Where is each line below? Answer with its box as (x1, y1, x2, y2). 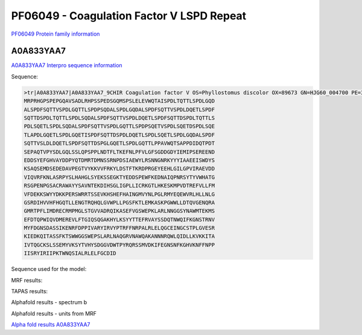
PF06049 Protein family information (11, 30, 100, 37)
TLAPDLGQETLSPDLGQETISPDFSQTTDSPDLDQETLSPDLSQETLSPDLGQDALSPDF (24, 131, 215, 138)
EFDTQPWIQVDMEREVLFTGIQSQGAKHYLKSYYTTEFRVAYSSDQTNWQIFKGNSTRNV (24, 216, 215, 223)
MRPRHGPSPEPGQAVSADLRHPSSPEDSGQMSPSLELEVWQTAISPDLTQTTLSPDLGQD (24, 97, 215, 105)
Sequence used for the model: (11, 265, 87, 273)
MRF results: (11, 276, 43, 284)
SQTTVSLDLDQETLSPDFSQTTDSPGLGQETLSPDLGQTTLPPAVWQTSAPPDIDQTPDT (24, 140, 215, 147)
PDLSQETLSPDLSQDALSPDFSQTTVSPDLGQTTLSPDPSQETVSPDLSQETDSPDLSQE (24, 123, 215, 130)
